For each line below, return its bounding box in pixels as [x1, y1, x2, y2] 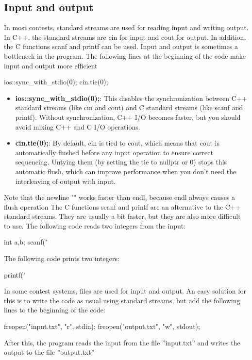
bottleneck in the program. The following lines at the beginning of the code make [4, 50, 246, 61]
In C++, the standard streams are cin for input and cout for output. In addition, [4, 32, 246, 42]
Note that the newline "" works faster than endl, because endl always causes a [4, 192, 235, 202]
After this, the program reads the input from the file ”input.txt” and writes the [4, 337, 240, 347]
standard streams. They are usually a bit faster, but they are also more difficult [4, 211, 241, 221]
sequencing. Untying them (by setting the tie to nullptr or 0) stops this [15, 157, 227, 167]
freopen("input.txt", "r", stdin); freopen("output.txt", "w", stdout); [4, 321, 200, 331]
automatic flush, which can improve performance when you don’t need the [15, 166, 236, 176]
